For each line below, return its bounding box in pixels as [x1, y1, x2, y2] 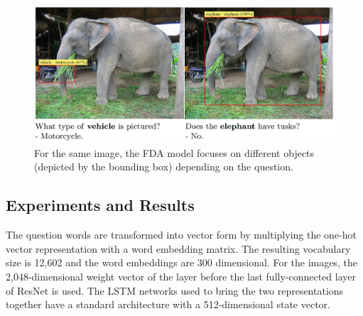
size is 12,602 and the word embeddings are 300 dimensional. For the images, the [6, 255, 357, 270]
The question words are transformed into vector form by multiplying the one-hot [6, 227, 357, 242]
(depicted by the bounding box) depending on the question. [34, 159, 293, 174]
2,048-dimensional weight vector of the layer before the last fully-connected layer [6, 268, 357, 283]
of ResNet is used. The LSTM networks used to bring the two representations [6, 283, 344, 298]
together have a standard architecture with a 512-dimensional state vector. [6, 297, 330, 312]
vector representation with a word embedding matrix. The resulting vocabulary [6, 241, 351, 256]
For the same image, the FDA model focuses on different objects [34, 145, 315, 160]
